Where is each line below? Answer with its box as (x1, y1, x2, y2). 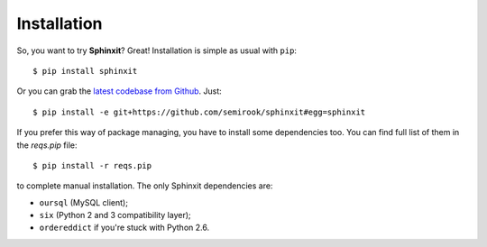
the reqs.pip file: (16, 140, 78, 151)
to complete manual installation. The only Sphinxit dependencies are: (16, 180, 273, 191)
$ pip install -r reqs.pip (32, 160, 152, 170)
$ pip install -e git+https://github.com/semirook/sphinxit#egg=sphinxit (32, 106, 366, 117)
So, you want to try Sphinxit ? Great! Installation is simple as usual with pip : (16, 45, 298, 56)
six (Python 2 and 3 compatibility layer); (39, 210, 191, 221)
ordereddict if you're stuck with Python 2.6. (39, 222, 210, 233)
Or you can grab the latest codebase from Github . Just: (16, 86, 223, 96)
